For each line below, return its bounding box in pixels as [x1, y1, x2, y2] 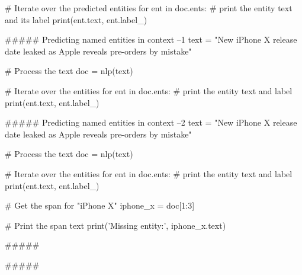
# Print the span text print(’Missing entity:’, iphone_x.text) [5, 219, 226, 231]
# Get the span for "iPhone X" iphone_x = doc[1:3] [5, 199, 195, 212]
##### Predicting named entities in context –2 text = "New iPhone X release [5, 116, 297, 129]
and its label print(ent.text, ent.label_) [5, 13, 147, 25]
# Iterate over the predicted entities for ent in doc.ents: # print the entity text [5, 2, 293, 14]
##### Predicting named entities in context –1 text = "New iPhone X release [5, 33, 297, 46]
